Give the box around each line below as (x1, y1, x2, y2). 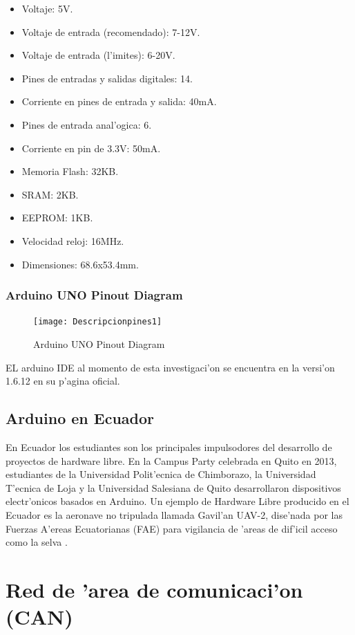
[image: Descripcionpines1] (33, 317, 162, 327)
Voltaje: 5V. (21, 1, 73, 15)
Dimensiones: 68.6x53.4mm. (21, 257, 139, 271)
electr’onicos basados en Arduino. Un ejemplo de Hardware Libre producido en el (6, 494, 349, 508)
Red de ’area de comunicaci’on (6, 575, 303, 603)
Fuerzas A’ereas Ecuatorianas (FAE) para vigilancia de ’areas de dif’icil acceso (6, 521, 338, 535)
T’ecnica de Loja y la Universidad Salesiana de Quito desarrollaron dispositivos (6, 480, 341, 495)
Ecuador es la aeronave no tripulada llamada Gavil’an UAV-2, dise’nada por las (6, 507, 343, 522)
